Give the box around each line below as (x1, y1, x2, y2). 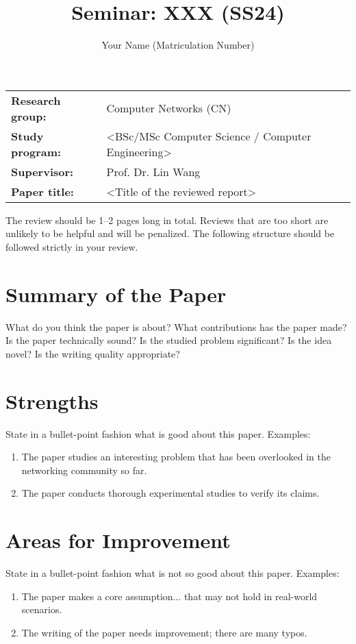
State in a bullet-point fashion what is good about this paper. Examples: (5, 426, 311, 441)
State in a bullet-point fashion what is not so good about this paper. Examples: (5, 566, 340, 580)
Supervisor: (11, 163, 74, 179)
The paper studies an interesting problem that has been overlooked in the (21, 449, 331, 464)
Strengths (5, 386, 99, 414)
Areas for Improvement (5, 526, 231, 554)
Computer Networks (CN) (106, 100, 231, 116)
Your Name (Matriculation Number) (101, 38, 255, 52)
